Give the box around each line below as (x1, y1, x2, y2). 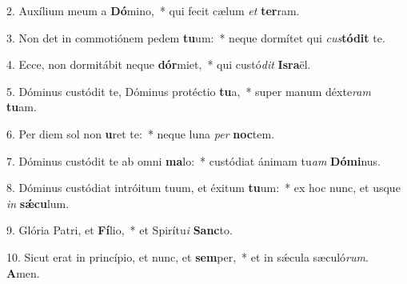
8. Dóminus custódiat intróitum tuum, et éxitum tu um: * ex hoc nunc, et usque (6, 179, 401, 196)
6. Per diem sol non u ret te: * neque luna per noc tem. (6, 125, 275, 142)
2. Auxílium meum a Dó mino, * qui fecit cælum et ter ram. (6, 2, 300, 18)
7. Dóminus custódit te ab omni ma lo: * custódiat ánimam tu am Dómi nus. (6, 152, 381, 169)
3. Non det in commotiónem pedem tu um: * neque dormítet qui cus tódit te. (6, 29, 385, 46)
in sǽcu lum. (6, 194, 70, 211)
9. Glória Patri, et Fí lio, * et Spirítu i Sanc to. (6, 222, 233, 238)
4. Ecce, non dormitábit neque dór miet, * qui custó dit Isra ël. (6, 56, 311, 73)
